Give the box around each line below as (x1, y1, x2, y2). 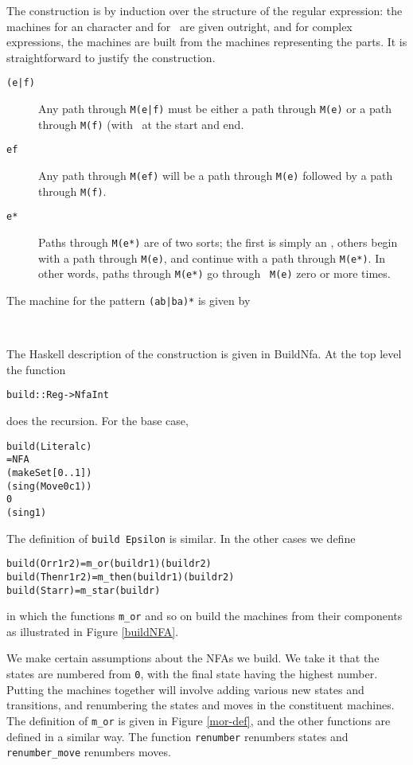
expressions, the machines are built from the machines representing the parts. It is (6, 33, 407, 50)
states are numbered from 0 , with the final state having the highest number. (6, 665, 378, 682)
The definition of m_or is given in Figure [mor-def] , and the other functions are (6, 712, 391, 728)
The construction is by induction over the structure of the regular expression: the (6, 2, 403, 18)
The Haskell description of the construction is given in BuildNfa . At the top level (6, 345, 402, 362)
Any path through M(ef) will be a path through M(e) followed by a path (38, 167, 393, 183)
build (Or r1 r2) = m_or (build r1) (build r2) (6, 558, 212, 570)
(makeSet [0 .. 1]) (6, 466, 92, 478)
